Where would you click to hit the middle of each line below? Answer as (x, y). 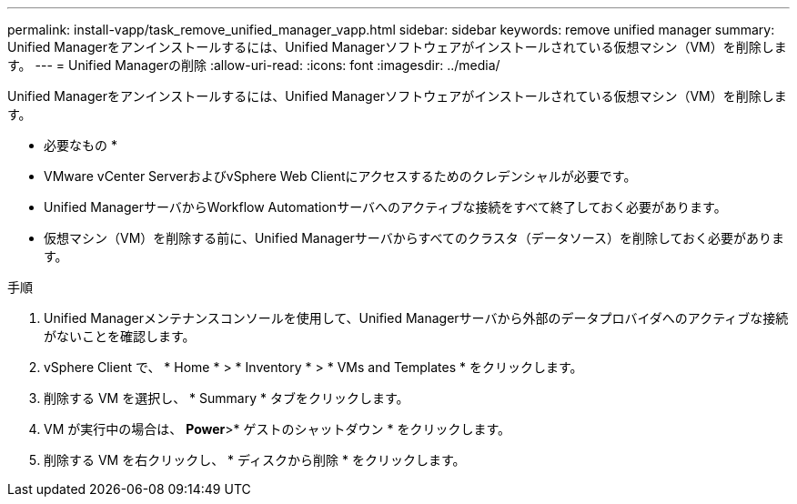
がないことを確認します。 (120, 336)
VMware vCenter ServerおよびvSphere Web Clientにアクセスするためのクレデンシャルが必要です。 (340, 176)
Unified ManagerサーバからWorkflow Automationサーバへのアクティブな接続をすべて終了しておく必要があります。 (385, 207)
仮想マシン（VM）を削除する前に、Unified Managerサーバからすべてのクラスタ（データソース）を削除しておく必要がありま (414, 238)
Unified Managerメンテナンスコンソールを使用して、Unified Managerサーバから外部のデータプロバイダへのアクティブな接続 (416, 318)
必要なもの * (81, 145)
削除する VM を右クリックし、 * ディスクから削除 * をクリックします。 (255, 460)
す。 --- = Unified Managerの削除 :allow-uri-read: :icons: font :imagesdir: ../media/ (254, 65)
